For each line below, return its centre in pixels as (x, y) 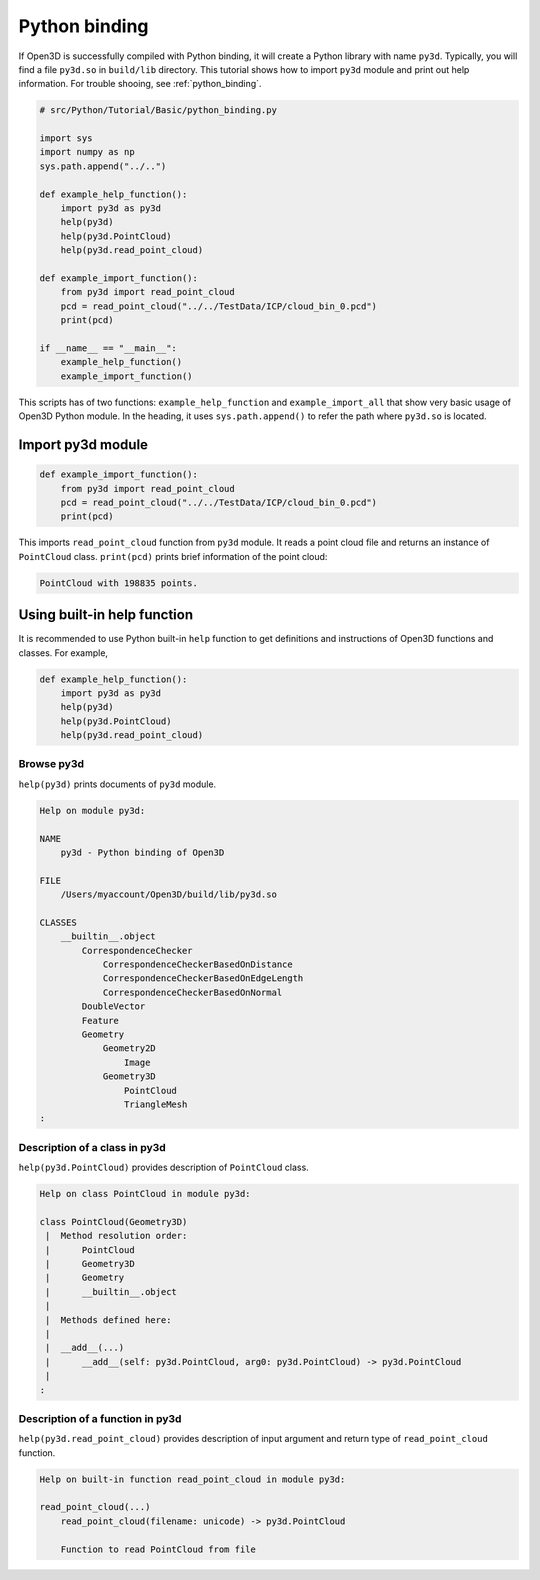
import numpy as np (87, 152)
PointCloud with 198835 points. (119, 583)
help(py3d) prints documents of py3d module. (117, 784)
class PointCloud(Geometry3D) (113, 1221)
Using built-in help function (106, 615)
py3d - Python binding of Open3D (142, 852)
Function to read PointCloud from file (158, 1549)
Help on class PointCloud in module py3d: (145, 1194)
